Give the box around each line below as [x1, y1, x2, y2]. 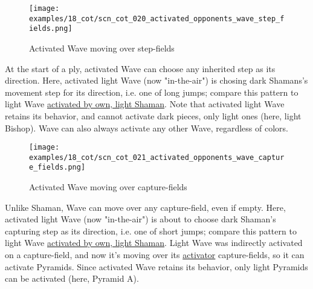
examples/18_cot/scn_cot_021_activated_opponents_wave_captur [29, 153, 285, 162]
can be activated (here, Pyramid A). [5, 272, 139, 285]
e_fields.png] [29, 163, 86, 172]
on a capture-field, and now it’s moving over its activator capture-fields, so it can [5, 248, 305, 261]
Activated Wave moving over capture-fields [29, 181, 187, 193]
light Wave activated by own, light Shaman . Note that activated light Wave [5, 98, 285, 110]
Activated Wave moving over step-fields [29, 41, 175, 54]
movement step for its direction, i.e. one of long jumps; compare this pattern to [5, 85, 298, 98]
